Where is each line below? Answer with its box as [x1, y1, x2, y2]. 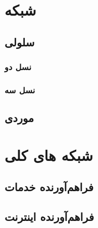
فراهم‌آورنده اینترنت [5, 209, 94, 224]
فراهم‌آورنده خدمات [5, 179, 93, 195]
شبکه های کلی [5, 144, 93, 165]
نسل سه [5, 83, 35, 96]
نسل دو [5, 61, 31, 73]
